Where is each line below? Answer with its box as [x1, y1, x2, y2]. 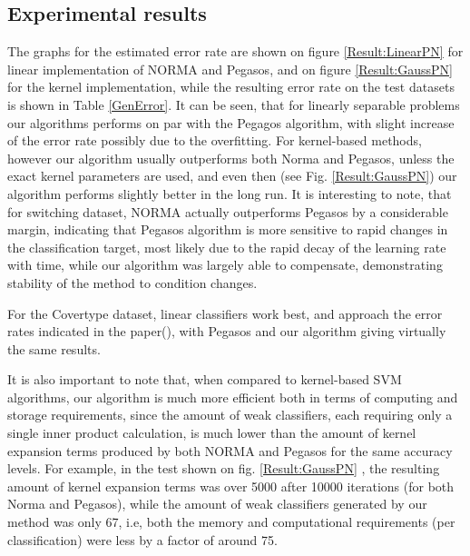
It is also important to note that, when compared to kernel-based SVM [7, 370, 402, 389]
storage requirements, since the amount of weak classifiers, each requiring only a [7, 405, 453, 424]
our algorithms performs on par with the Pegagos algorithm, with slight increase [7, 113, 455, 132]
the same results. [7, 339, 101, 358]
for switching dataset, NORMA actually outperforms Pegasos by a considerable [7, 202, 448, 221]
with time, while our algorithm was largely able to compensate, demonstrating [7, 255, 443, 274]
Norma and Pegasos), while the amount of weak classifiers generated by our [7, 494, 427, 513]
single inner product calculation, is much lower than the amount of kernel [7, 423, 416, 442]
